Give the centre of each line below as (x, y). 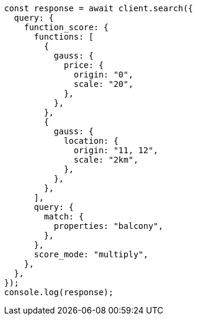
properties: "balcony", (109, 226)
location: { (91, 141)
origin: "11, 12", (116, 150)
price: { (84, 65)
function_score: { (66, 27)
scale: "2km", (106, 160)
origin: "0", (104, 75)
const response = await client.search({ (99, 8)
